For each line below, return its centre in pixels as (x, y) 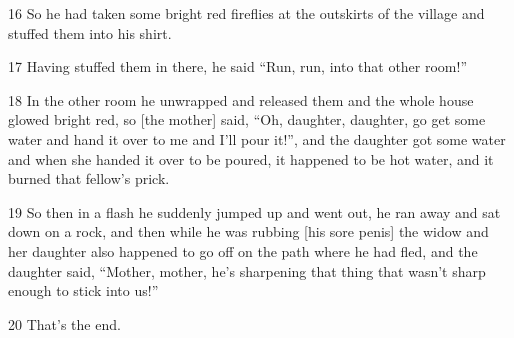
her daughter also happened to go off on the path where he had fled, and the (243, 250)
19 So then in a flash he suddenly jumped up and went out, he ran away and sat (254, 211)
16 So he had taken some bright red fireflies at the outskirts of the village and (246, 13)
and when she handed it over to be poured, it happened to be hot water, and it (251, 158)
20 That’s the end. (64, 323)
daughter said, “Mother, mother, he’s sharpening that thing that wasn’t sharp (247, 270)
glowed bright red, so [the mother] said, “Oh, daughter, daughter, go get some (247, 119)
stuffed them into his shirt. (90, 32)
